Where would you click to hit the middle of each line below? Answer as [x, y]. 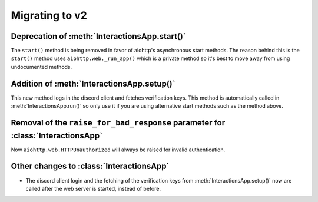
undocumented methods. [42, 67]
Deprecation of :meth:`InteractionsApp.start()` [98, 36]
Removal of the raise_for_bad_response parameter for [118, 123]
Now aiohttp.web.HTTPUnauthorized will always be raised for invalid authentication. [118, 150]
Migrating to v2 [49, 15]
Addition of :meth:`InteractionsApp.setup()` [93, 83]
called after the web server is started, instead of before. [93, 188]
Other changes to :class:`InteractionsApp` [90, 166]
